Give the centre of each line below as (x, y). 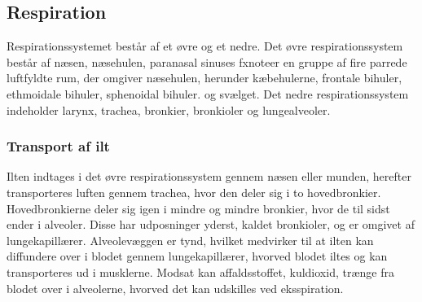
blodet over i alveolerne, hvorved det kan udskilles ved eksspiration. (175, 288)
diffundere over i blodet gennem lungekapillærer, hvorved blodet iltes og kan (197, 256)
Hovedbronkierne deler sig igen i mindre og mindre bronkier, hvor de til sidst (198, 208)
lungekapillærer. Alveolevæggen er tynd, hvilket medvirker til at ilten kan (190, 240)
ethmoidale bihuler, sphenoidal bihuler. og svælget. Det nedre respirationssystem (208, 93)
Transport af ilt (58, 146)
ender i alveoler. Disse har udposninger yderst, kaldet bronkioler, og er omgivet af (211, 224)
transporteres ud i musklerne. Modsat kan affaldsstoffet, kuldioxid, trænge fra (200, 271)
